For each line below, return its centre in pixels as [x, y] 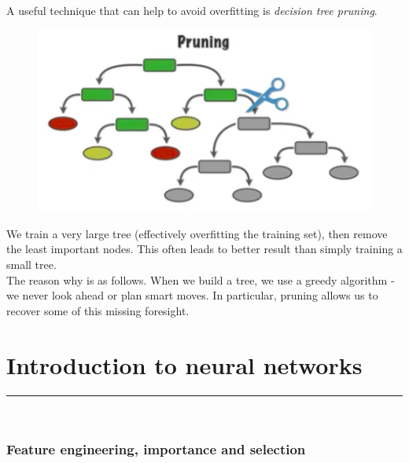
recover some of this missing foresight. [98, 310]
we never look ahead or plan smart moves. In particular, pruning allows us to [192, 295]
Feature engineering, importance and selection [156, 449]
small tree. [31, 264]
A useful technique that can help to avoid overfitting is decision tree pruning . [192, 10]
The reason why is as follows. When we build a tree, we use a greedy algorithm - [201, 279]
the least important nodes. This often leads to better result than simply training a [204, 249]
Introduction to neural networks [184, 364]
